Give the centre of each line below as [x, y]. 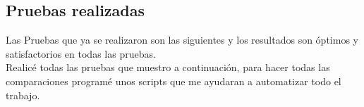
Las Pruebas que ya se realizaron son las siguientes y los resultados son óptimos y [182, 40]
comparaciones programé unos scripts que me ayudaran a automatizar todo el [174, 81]
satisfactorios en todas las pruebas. [81, 53]
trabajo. [23, 95]
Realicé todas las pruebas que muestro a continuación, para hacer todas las [168, 67]
